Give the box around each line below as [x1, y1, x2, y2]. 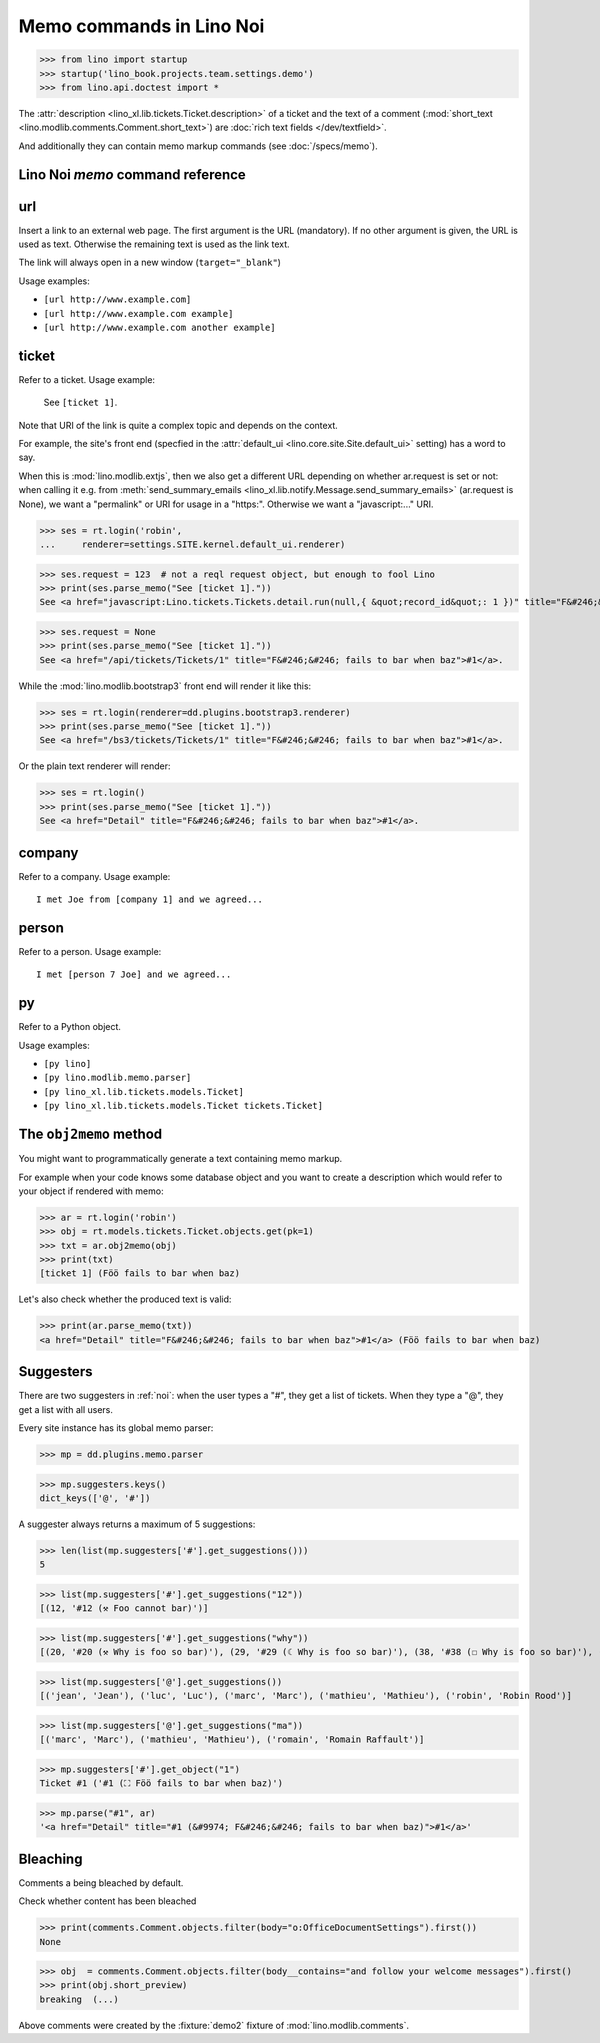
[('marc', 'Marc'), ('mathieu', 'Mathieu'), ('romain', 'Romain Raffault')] [39, 1734, 425, 1745]
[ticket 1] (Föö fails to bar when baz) [39, 1268, 240, 1279]
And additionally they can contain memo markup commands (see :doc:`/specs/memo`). [18, 140, 379, 152]
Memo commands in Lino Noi [18, 15, 265, 37]
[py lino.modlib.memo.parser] [43, 1072, 192, 1084]
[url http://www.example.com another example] [43, 321, 276, 333]
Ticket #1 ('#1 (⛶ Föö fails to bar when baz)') [39, 1778, 284, 1789]
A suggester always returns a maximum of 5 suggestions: [18, 1518, 256, 1530]
